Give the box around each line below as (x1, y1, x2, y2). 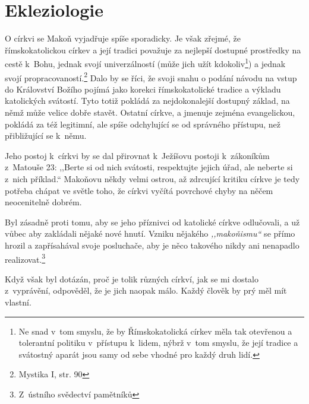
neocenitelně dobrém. (5, 196, 82, 208)
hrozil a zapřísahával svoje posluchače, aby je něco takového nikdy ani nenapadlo (5, 238, 299, 251)
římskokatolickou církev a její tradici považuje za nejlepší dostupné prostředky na (5, 43, 301, 56)
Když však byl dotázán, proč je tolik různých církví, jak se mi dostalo (5, 272, 258, 285)
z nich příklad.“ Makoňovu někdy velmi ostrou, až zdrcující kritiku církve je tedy (5, 172, 300, 184)
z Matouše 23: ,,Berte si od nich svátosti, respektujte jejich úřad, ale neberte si (5, 161, 293, 173)
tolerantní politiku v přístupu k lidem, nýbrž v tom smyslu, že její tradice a (18, 336, 298, 349)
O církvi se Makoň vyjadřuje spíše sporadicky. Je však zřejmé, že (5, 32, 241, 44)
